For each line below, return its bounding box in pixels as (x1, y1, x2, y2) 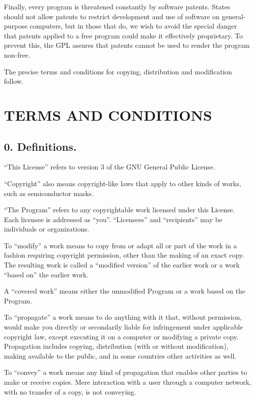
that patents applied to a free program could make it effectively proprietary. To (4, 30, 243, 40)
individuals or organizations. (4, 224, 89, 234)
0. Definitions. (4, 138, 77, 154)
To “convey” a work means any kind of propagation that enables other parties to (4, 367, 247, 377)
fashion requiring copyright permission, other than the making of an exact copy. (4, 250, 244, 260)
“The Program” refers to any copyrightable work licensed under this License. (4, 204, 235, 215)
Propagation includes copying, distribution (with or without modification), (4, 341, 228, 351)
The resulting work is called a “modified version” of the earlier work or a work (4, 260, 240, 270)
